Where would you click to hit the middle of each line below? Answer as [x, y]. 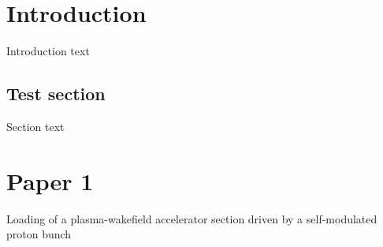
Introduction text [48, 51]
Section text [35, 126]
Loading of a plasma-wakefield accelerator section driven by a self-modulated [192, 218]
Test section [56, 94]
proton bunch [39, 234]
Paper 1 [50, 180]
